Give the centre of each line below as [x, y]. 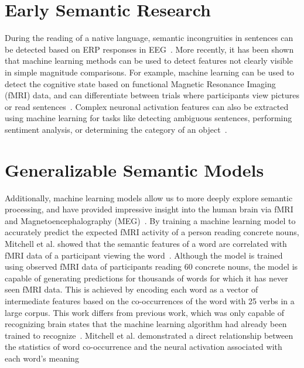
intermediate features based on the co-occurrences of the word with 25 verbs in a [150, 300]
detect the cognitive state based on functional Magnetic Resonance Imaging [140, 83]
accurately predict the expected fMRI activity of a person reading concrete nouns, [152, 232]
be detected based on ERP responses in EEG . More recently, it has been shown [149, 49]
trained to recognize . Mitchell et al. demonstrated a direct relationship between [149, 335]
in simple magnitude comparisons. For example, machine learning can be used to [150, 72]
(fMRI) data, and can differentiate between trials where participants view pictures [152, 95]
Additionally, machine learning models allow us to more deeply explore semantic [149, 197]
